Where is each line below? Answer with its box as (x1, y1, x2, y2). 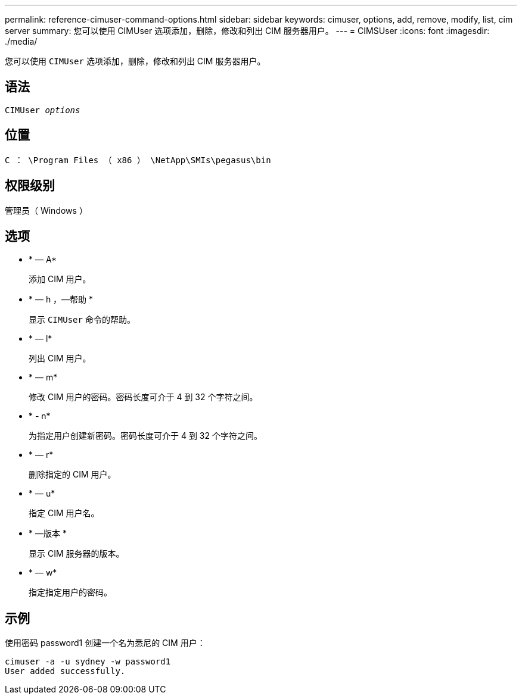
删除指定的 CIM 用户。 (29, 469, 116, 480)
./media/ (5, 36, 38, 46)
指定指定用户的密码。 (29, 587, 112, 598)
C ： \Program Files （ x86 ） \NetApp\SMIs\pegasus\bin (5, 155, 271, 165)
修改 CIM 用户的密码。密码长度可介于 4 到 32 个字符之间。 (29, 392, 258, 402)
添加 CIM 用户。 (29, 274, 91, 285)
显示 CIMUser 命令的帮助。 (29, 314, 135, 325)
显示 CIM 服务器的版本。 (29, 548, 125, 559)
